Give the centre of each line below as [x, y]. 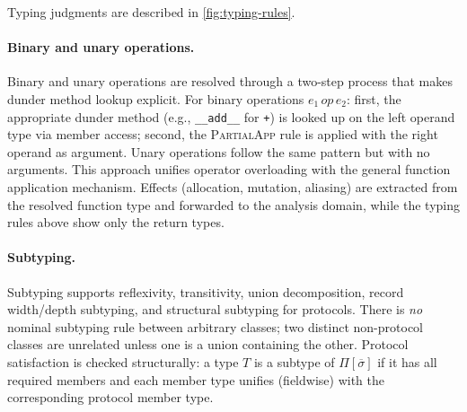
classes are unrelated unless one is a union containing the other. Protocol [208, 344]
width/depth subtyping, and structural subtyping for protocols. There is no [215, 309]
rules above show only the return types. [116, 222]
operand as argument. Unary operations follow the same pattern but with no [219, 151]
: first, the [374, 98]
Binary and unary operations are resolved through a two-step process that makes [230, 81]
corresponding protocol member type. [110, 397]
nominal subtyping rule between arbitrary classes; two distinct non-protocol [215, 326]
